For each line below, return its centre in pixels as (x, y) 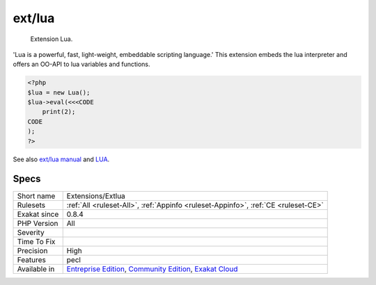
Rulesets (31, 205)
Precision (32, 250)
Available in (36, 269)
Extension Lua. (52, 39)
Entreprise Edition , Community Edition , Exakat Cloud (152, 269)
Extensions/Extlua (96, 196)
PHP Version (38, 223)
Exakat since (38, 214)
